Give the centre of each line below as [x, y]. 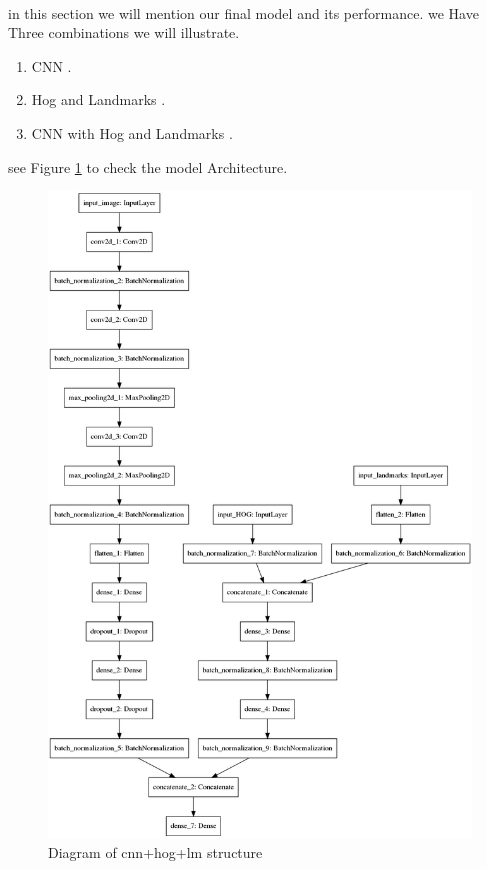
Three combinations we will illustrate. [124, 32]
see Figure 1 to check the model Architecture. [148, 166]
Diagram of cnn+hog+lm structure [155, 851]
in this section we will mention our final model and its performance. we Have [243, 12]
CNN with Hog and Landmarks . [132, 132]
